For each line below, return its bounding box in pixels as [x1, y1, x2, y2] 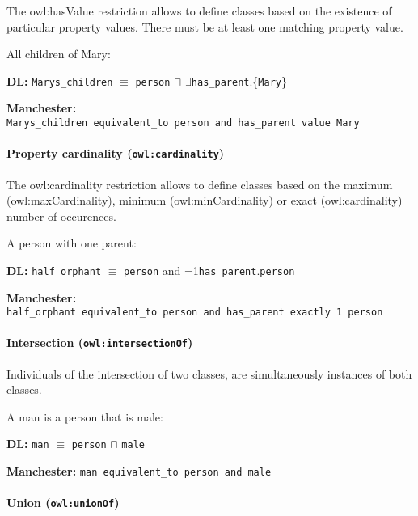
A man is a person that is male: [6, 408, 163, 425]
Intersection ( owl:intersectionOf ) [6, 334, 193, 351]
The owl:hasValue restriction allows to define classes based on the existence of [6, 2, 392, 19]
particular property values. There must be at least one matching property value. [6, 18, 403, 35]
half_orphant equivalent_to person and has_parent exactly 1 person [6, 307, 383, 319]
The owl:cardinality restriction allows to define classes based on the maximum [6, 176, 393, 192]
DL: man [6, 435, 49, 452]
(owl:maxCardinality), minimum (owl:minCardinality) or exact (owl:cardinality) [6, 192, 403, 209]
